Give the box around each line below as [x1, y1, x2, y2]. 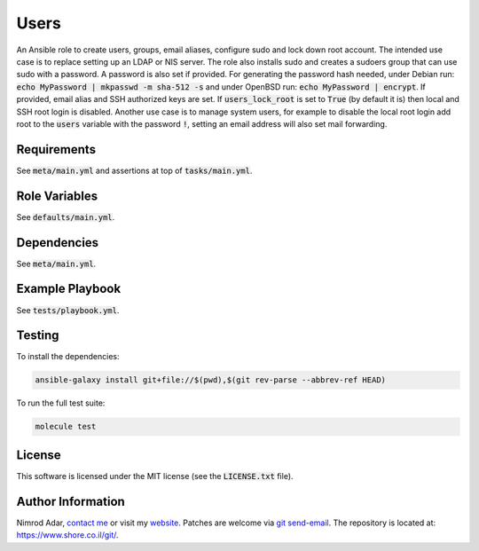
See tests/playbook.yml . [16, 304, 120, 315]
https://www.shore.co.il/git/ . [16, 530, 119, 540]
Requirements [16, 142, 97, 157]
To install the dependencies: [16, 351, 120, 362]
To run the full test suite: [16, 398, 106, 408]
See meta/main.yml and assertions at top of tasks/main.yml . [16, 165, 253, 176]
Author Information [16, 493, 126, 509]
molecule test [35, 421, 97, 432]
